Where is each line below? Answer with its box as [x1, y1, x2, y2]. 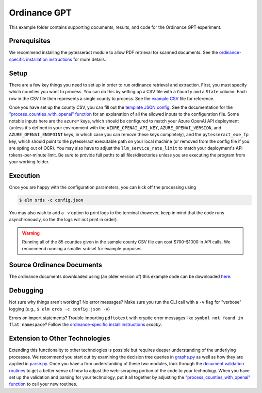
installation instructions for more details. [26, 56, 106, 62]
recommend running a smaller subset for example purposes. [22, 246, 143, 252]
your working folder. [9, 159, 49, 165]
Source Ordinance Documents [9, 261, 102, 269]
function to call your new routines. [9, 381, 78, 387]
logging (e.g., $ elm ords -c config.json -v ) [9, 306, 110, 312]
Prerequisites [9, 37, 50, 45]
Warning [22, 230, 40, 236]
